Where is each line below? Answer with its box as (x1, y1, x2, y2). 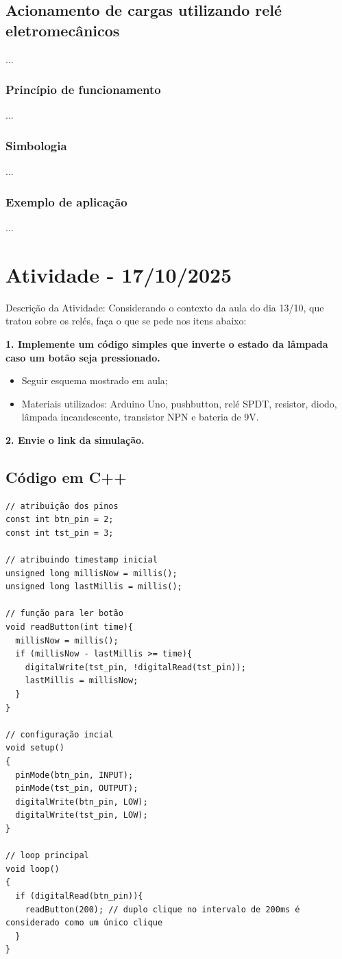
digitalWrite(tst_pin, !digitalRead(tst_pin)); (25, 662, 246, 672)
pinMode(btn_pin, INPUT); (15, 770, 134, 780)
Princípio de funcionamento (5, 81, 161, 98)
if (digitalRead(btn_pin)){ (15, 890, 143, 901)
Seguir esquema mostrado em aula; (21, 373, 168, 388)
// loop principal (5, 851, 89, 861)
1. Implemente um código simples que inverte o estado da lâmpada (5, 336, 328, 351)
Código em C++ (5, 466, 127, 487)
